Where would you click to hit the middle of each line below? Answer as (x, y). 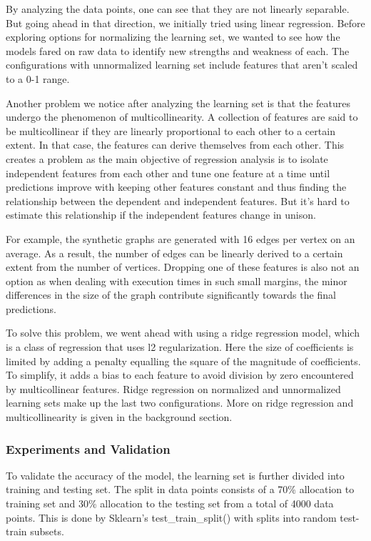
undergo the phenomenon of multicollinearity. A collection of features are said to (182, 117)
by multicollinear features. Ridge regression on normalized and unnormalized (173, 388)
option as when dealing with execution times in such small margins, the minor (177, 281)
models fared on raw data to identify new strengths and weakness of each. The (178, 50)
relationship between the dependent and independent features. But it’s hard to (178, 200)
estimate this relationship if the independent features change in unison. (161, 215)
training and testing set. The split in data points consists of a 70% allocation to (180, 489)
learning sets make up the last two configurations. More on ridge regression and (180, 403)
